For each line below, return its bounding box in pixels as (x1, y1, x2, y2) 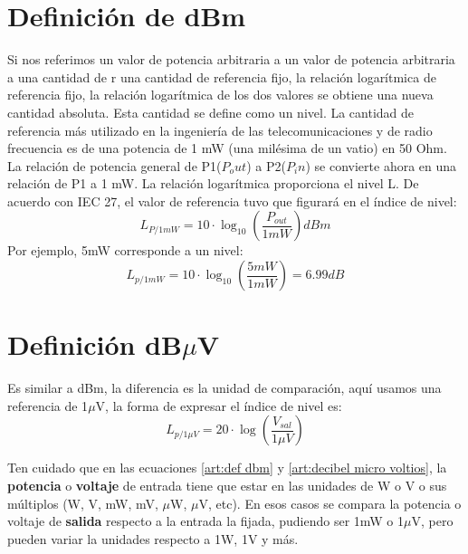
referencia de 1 (7, 396, 89, 415)
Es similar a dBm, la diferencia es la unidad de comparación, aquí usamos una (7, 378, 442, 397)
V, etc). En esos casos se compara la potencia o (198, 493, 462, 512)
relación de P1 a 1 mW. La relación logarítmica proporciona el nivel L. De (7, 174, 419, 193)
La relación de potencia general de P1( (7, 156, 222, 175)
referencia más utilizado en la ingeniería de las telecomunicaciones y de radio (7, 120, 433, 139)
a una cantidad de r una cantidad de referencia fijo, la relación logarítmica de (7, 67, 436, 86)
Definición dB (7, 326, 182, 363)
